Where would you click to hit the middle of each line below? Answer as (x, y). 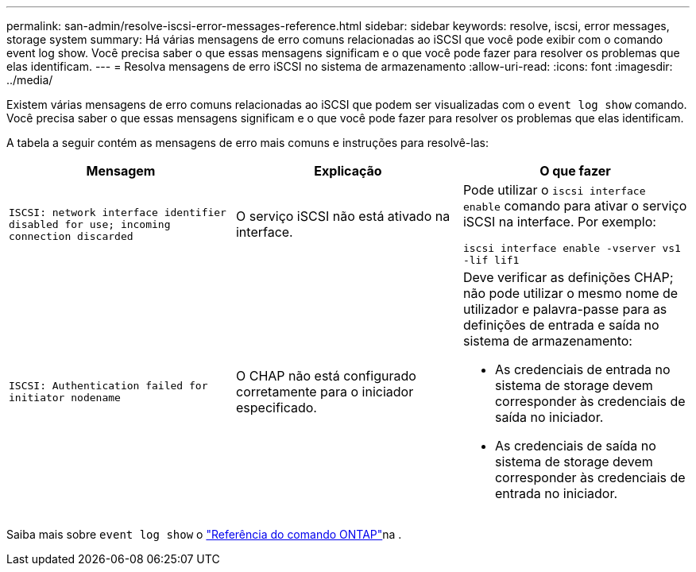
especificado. (276, 408)
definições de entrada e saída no (561, 325)
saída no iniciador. (549, 417)
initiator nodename (65, 398)
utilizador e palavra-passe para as (565, 309)
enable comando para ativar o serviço (575, 206)
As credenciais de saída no (575, 446)
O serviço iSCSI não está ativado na (343, 216)
